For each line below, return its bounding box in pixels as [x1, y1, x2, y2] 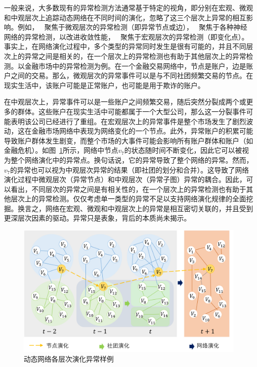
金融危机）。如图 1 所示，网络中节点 [4, 145, 118, 155]
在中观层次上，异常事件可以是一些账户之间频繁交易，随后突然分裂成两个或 [4, 96, 246, 107]
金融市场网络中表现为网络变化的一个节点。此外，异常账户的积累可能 [31, 126, 253, 136]
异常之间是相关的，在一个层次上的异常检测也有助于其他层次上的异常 [24, 50, 246, 61]
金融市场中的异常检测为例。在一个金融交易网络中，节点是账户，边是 [24, 60, 246, 71]
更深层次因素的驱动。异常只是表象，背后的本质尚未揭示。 [4, 213, 191, 223]
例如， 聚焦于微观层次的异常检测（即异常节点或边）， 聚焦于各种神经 [17, 22, 248, 32]
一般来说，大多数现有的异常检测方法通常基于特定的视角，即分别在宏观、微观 [4, 2, 253, 12]
